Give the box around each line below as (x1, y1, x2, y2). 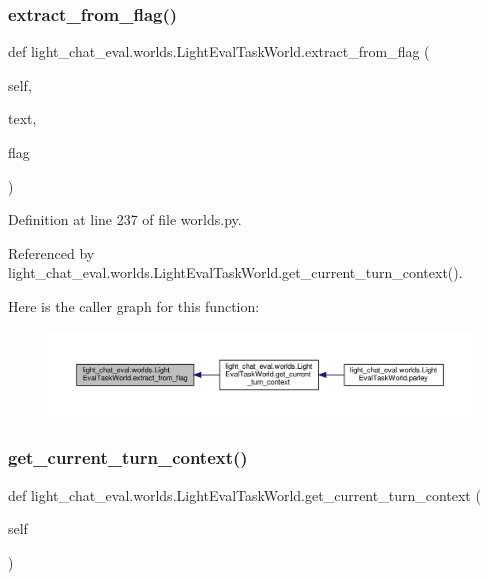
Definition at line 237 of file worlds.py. (8, 209, 242, 230)
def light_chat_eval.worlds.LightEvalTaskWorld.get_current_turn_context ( (8, 484, 481, 505)
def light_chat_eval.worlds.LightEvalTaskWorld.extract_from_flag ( (8, 41, 430, 62)
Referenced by (8, 242, 95, 263)
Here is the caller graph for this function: (8, 295, 260, 316)
